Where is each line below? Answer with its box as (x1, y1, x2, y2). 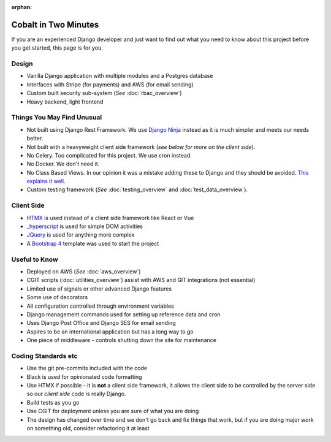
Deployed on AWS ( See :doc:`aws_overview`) (26, 267, 141, 275)
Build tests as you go (26, 398, 80, 406)
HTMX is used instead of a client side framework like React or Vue (26, 214, 194, 221)
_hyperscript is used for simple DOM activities (26, 223, 143, 230)
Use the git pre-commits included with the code (26, 365, 147, 372)
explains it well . (26, 178, 66, 185)
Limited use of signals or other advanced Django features (26, 285, 172, 292)
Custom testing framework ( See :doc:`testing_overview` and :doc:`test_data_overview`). (26, 186, 248, 193)
